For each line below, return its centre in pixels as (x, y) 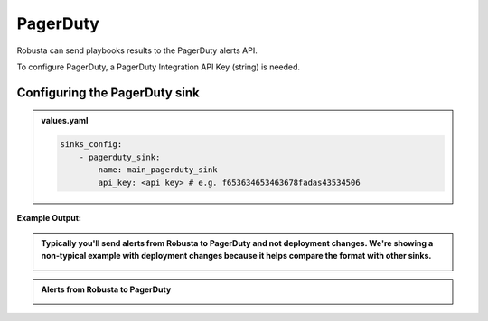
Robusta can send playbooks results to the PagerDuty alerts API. (137, 50)
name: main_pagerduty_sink (158, 170)
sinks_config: (91, 145)
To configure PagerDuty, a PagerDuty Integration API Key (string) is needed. (159, 67)
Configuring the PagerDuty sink (108, 92)
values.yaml (65, 121)
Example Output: (49, 218)
